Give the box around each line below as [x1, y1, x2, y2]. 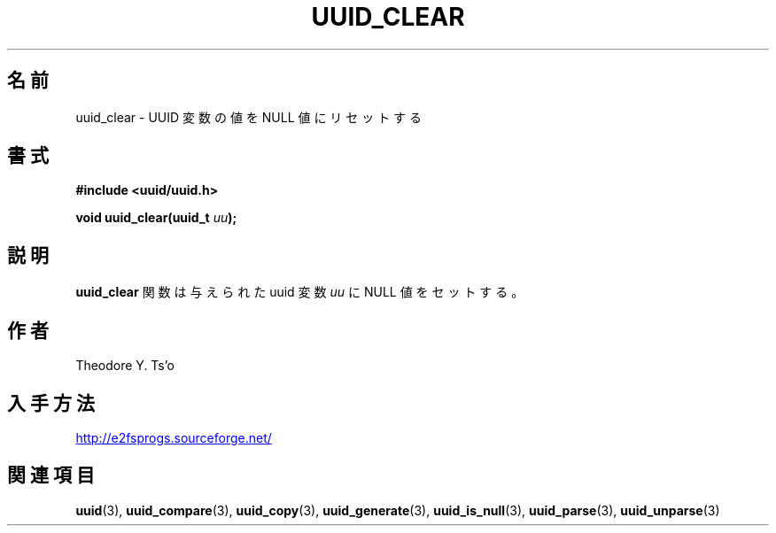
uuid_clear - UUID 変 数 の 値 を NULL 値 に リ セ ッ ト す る [75, 109, 423, 125]
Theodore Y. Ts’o [75, 358, 175, 374]
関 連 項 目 [7, 464, 95, 487]
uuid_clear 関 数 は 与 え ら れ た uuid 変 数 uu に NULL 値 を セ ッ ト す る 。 [75, 284, 524, 300]
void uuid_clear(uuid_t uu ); [75, 210, 237, 226]
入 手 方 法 [7, 391, 95, 414]
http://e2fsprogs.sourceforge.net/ [75, 429, 272, 445]
